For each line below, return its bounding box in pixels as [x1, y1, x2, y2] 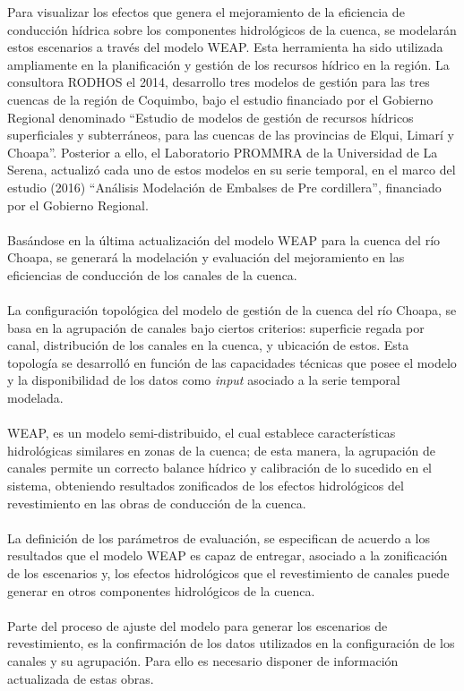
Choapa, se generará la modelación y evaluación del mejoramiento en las [7, 248, 405, 267]
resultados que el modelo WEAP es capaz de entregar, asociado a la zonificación [7, 546, 448, 565]
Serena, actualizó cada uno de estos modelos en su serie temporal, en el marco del [7, 160, 456, 179]
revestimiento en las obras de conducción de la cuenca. [7, 493, 306, 512]
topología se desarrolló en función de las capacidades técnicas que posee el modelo [7, 353, 457, 371]
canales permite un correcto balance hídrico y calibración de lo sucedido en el [7, 458, 432, 477]
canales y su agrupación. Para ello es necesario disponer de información [7, 651, 399, 670]
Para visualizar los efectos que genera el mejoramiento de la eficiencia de [7, 3, 405, 21]
